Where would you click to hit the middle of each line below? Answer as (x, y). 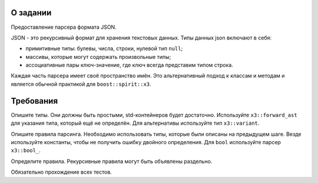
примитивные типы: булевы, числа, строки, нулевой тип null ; (104, 49)
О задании (31, 13)
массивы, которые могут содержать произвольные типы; (98, 56)
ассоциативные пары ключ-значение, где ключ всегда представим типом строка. (130, 65)
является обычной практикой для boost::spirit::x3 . (81, 84)
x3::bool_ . (26, 151)
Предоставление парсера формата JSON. (64, 27)
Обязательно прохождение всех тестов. (61, 172)
